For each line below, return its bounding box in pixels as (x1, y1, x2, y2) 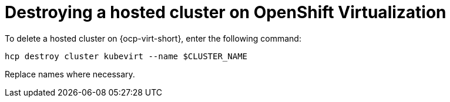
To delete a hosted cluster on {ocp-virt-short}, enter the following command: (5, 33, 301, 43)
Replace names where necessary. (5, 69, 135, 79)
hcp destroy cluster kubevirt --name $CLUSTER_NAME (5, 51, 248, 61)
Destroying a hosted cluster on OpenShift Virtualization (5, 2, 446, 22)
